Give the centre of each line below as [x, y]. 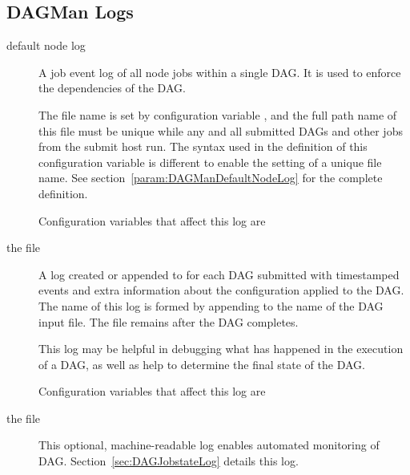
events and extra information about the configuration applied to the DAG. [221, 290]
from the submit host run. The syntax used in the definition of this [203, 146]
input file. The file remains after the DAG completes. [169, 321]
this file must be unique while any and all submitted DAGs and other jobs [221, 130]
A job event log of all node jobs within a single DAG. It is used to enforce [220, 72]
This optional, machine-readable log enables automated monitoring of [209, 445]
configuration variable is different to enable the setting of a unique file [210, 162]
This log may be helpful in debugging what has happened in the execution [221, 349]
